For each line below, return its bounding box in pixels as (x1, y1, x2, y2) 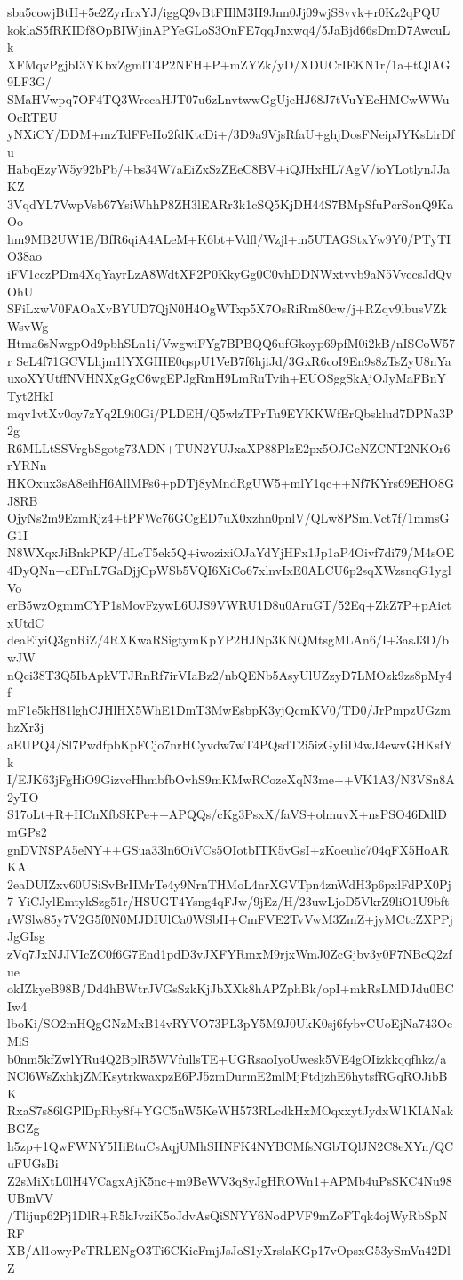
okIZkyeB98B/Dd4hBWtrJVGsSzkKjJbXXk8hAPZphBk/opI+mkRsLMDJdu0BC (7, 979, 454, 998)
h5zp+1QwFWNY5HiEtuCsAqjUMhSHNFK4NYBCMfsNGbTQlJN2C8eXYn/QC (7, 1136, 454, 1154)
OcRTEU (7, 107, 58, 126)
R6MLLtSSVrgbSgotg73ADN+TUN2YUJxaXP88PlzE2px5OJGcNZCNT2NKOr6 (7, 438, 451, 457)
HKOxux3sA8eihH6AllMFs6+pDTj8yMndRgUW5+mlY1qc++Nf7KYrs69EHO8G (7, 474, 454, 492)
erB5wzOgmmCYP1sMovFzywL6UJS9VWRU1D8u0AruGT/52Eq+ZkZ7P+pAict (7, 595, 451, 614)
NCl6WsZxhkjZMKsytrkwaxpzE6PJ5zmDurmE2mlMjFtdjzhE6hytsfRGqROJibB (7, 1066, 448, 1085)
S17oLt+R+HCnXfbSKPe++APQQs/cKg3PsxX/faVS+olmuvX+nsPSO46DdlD (7, 805, 447, 823)
